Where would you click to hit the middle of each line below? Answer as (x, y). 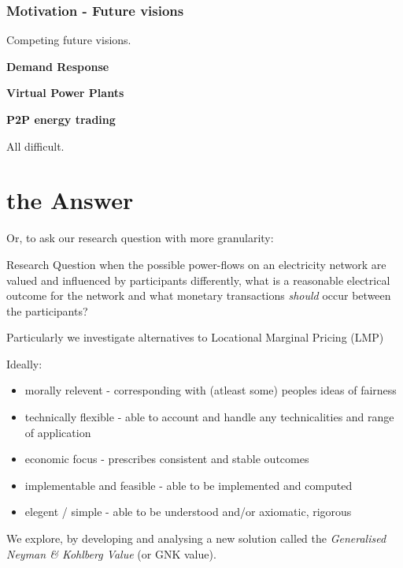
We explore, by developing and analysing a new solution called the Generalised (196, 538)
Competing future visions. (69, 40)
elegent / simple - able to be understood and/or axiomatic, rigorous (188, 512)
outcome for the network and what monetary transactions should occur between (199, 295)
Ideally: (24, 363)
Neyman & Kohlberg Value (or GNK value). (111, 553)
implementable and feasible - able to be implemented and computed (189, 485)
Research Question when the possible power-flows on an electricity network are (196, 264)
